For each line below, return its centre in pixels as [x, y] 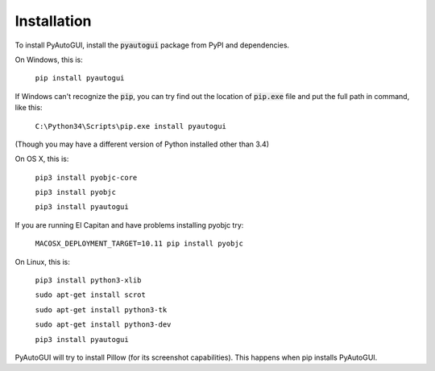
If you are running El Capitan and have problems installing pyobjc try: [129, 225]
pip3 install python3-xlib [88, 280]
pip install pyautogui [80, 78]
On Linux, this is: [42, 262]
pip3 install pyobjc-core [86, 177]
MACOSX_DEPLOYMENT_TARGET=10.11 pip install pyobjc [139, 244]
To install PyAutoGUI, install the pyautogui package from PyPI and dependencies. [152, 45]
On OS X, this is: [42, 159]
